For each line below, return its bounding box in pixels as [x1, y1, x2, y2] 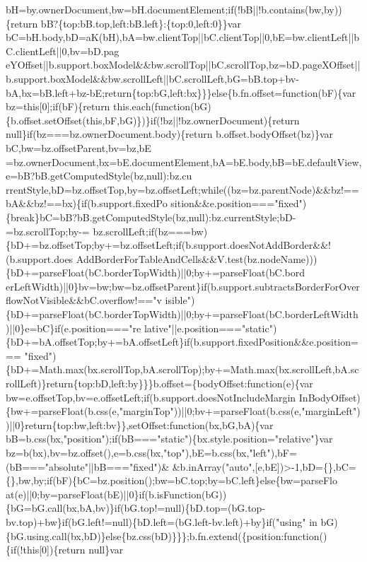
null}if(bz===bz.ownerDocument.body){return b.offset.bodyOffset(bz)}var [6, 127, 333, 141]
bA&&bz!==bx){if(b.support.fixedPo [6, 196, 168, 211]
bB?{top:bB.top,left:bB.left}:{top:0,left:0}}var [40, 16, 241, 30]
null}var [88, 542, 124, 557]
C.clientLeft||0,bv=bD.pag [6, 43, 120, 58]
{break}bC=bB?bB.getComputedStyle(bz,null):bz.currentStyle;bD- [6, 209, 296, 224]
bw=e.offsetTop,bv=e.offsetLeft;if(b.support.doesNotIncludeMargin [6, 390, 296, 404]
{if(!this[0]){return [6, 542, 86, 557]
